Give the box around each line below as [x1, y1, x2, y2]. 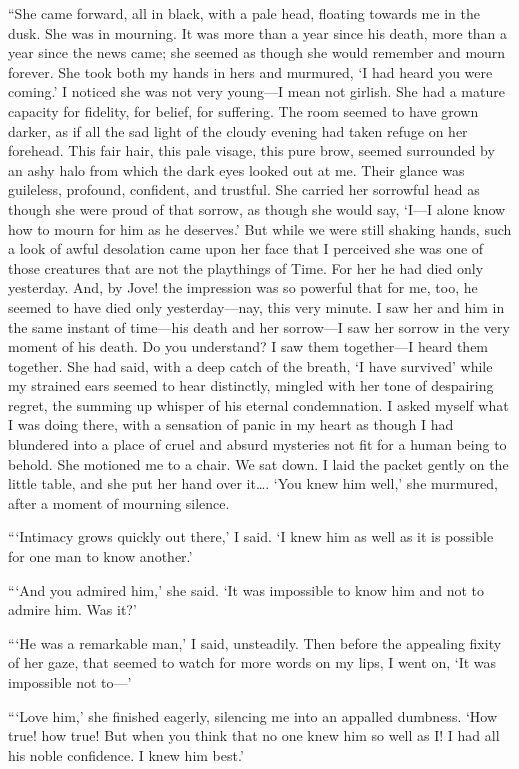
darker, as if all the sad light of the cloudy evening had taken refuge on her [8, 120, 468, 141]
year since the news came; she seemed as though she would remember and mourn [8, 42, 506, 63]
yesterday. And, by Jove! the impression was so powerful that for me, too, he [8, 277, 478, 298]
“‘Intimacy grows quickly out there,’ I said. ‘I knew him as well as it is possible [8, 526, 494, 547]
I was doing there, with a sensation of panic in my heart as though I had [8, 414, 454, 435]
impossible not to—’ [8, 672, 132, 692]
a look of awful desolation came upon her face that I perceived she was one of [8, 238, 484, 259]
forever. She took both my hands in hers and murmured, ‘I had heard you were [8, 61, 493, 82]
